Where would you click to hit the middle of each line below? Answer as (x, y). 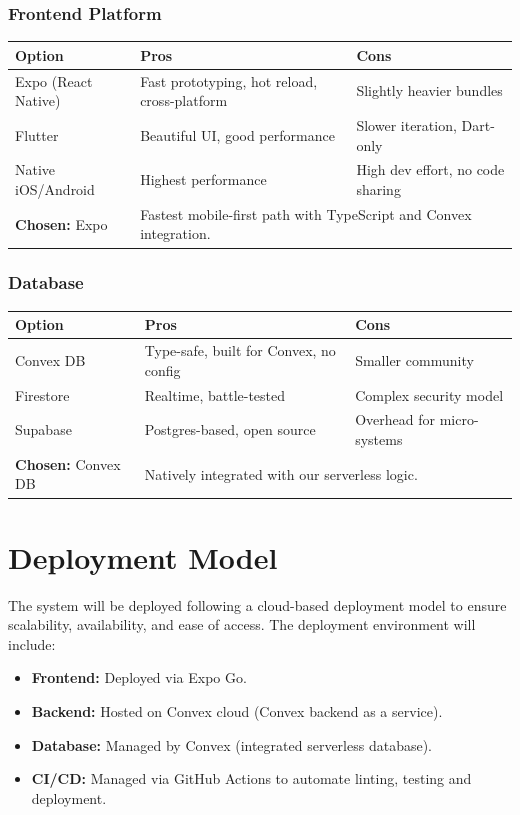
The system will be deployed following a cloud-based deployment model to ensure (257, 604)
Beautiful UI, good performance (237, 134)
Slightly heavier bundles (429, 90)
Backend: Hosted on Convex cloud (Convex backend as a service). (237, 711)
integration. (175, 233)
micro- (459, 419)
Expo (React (54, 80)
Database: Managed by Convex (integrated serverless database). (231, 744)
